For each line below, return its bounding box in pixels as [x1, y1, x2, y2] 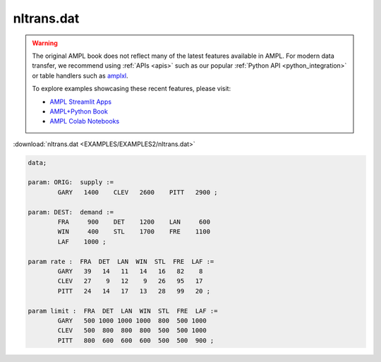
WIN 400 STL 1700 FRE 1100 [57, 228, 211, 236]
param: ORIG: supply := [28, 179, 114, 186]
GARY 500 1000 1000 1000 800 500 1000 [57, 316, 207, 325]
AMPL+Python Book [49, 107, 109, 116]
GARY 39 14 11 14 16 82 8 [57, 267, 203, 275]
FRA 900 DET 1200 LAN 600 [57, 218, 211, 226]
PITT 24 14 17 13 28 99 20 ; [57, 286, 211, 295]
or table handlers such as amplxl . [32, 71, 128, 80]
